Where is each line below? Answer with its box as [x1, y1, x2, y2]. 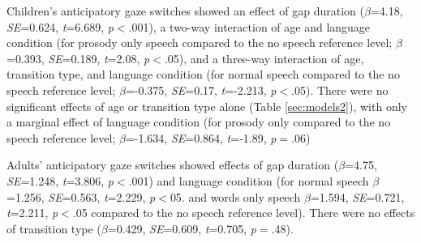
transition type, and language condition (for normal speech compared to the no [6, 66, 400, 83]
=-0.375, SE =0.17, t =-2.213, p [125, 81, 277, 98]
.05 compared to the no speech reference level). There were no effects [72, 204, 415, 221]
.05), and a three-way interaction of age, [164, 49, 364, 66]
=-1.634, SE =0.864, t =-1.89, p [125, 129, 277, 146]
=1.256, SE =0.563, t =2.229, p [6, 188, 156, 205]
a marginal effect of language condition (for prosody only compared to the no [6, 113, 391, 130]
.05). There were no [291, 81, 389, 98]
